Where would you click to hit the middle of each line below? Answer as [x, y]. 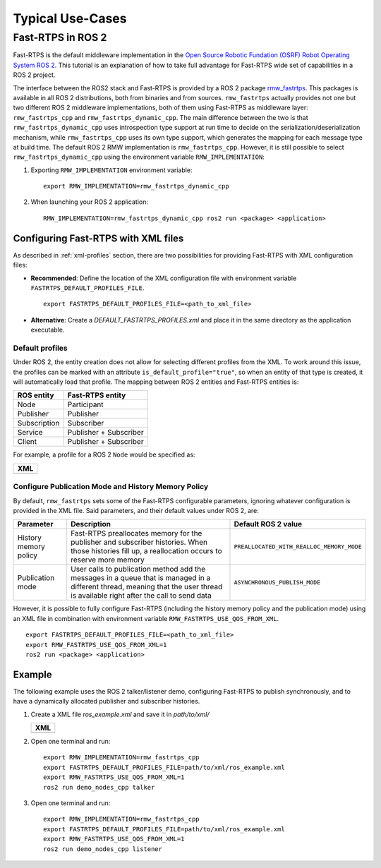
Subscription [38, 423]
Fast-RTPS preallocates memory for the [137, 534]
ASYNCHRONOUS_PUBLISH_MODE [277, 582]
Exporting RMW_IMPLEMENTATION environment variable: [111, 170]
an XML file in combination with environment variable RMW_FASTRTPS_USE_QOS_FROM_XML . [146, 618]
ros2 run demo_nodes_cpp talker [99, 787]
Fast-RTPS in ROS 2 [60, 37]
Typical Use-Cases [70, 18]
